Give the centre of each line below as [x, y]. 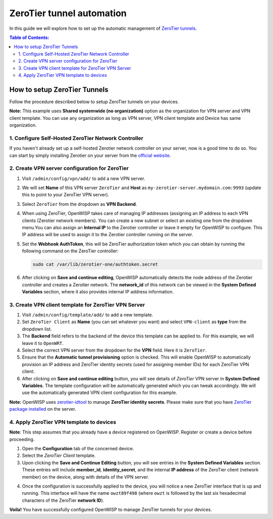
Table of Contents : [29, 37]
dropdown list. [37, 329]
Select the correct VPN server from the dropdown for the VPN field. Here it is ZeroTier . [114, 350]
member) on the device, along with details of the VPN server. [85, 477]
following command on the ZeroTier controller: [70, 251]
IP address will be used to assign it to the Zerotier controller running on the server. [108, 235]
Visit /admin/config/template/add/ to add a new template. [88, 315]
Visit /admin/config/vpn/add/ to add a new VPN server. [84, 178]
